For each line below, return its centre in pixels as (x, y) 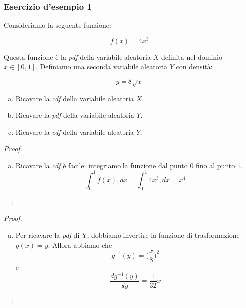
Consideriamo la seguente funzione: (58, 25)
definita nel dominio (192, 56)
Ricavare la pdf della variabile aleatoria (75, 115)
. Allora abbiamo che (80, 245)
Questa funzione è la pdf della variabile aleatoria (77, 56)
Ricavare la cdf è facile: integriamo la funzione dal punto (102, 165)
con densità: (194, 66)
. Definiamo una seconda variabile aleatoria (102, 66)
